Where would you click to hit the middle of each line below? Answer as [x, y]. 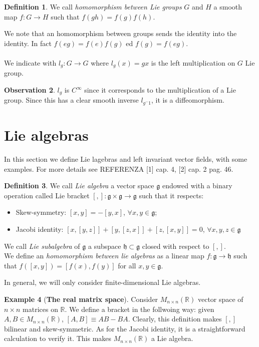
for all [127, 265]
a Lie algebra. [172, 338]
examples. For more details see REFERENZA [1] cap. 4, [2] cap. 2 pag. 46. [119, 168]
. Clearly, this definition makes [175, 319]
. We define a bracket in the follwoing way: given [140, 309]
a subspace [105, 246]
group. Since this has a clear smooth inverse [71, 100]
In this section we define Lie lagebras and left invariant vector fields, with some [126, 159]
